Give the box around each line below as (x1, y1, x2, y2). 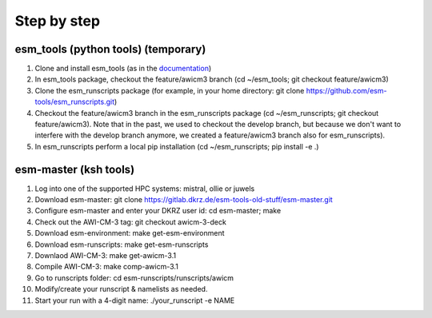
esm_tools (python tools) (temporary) (14, 42, 206, 56)
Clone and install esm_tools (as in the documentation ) (34, 64, 212, 74)
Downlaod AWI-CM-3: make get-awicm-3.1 (34, 251, 176, 260)
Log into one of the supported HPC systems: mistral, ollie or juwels (34, 184, 255, 193)
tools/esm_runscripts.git (34, 97, 115, 107)
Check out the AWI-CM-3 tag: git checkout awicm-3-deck (34, 217, 227, 227)
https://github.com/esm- (306, 85, 387, 95)
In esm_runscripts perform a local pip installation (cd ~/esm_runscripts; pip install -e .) (34, 141, 319, 151)
